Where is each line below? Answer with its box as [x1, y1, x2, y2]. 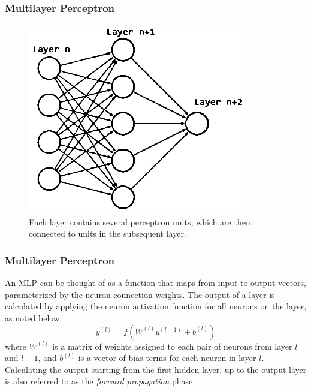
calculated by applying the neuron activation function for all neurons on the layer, [5, 300, 307, 312]
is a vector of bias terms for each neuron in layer [78, 351, 256, 364]
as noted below [5, 312, 60, 324]
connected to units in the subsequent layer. [29, 227, 186, 240]
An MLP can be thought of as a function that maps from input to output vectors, [5, 276, 306, 289]
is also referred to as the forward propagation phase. [5, 375, 195, 387]
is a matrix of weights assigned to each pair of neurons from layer [52, 339, 292, 352]
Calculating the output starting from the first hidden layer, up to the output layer [5, 363, 307, 375]
